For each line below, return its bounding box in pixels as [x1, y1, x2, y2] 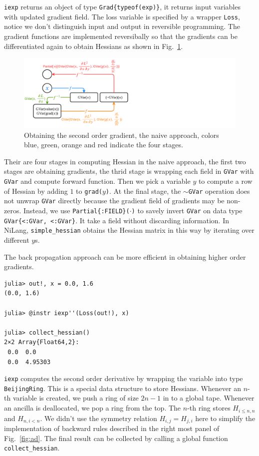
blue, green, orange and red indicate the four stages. [24, 139, 183, 150]
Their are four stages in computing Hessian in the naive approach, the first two [4, 156, 246, 166]
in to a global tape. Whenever [163, 393, 255, 403]
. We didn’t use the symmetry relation [40, 413, 157, 423]
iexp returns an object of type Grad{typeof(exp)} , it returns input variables [4, 1, 241, 11]
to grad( [76, 185, 102, 196]
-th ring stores [187, 403, 231, 413]
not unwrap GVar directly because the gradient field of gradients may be [4, 195, 225, 206]
